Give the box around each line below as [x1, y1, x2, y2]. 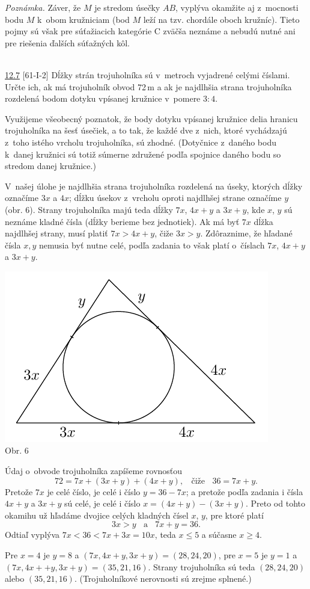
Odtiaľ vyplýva [5, 528, 60, 541]
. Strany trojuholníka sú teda [148, 560, 255, 573]
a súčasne [201, 528, 237, 541]
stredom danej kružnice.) [5, 159, 96, 172]
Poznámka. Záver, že [5, 1, 81, 13]
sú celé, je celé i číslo [64, 497, 141, 510]
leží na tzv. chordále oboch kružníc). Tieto [143, 13, 300, 25]
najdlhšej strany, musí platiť [5, 227, 108, 239]
